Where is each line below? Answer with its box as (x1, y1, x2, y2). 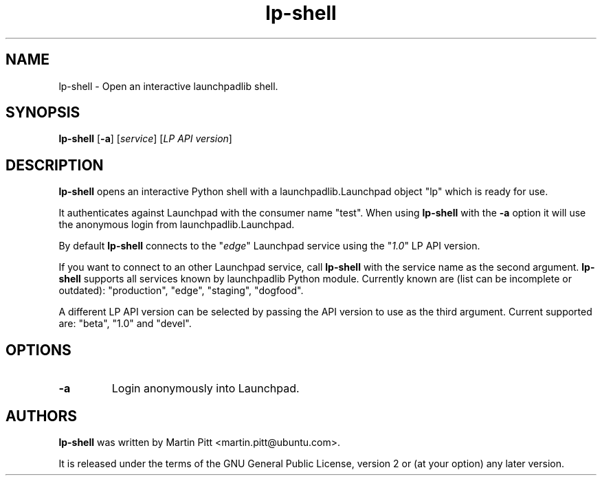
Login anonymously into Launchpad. (111, 381, 300, 396)
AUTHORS (5, 407, 78, 425)
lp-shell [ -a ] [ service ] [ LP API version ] (58, 133, 232, 145)
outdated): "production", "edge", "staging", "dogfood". (58, 284, 304, 297)
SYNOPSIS (5, 104, 80, 122)
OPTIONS (5, 341, 71, 359)
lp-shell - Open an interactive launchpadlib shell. (58, 80, 278, 92)
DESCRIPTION (5, 156, 104, 174)
